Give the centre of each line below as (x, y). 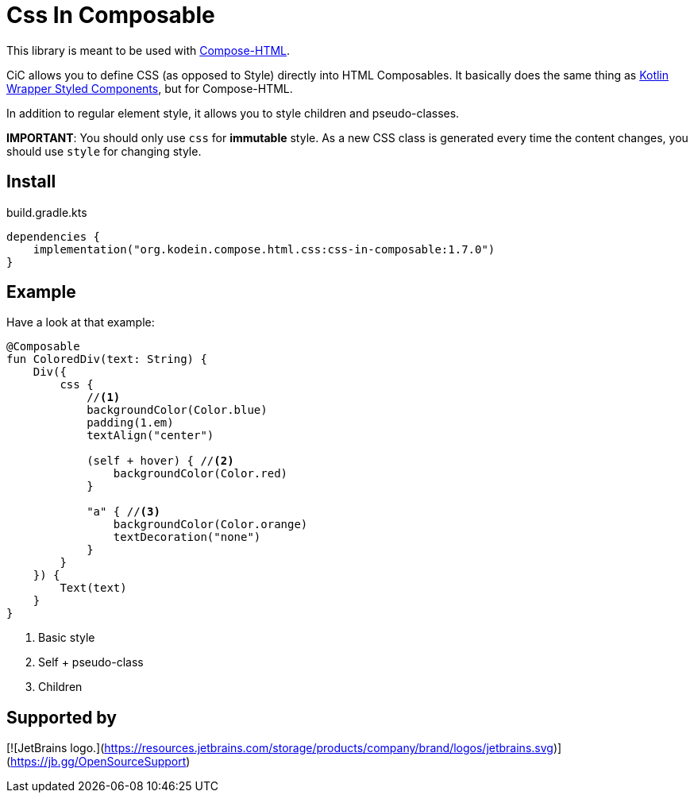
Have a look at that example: (81, 322)
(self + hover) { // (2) (160, 461)
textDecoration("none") (187, 537)
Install (31, 182)
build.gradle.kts (47, 212)
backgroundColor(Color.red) (200, 474)
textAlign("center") (150, 436)
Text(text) (93, 588)
